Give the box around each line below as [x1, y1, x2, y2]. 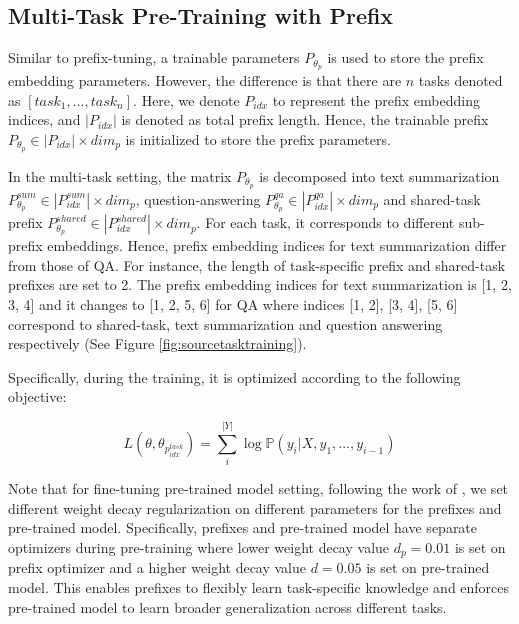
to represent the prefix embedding [272, 89, 480, 110]
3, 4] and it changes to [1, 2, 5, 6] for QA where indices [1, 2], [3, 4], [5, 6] [8, 294, 458, 315]
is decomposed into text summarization [259, 165, 500, 186]
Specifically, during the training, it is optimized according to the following [8, 366, 461, 387]
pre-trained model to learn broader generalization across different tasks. [8, 596, 447, 617]
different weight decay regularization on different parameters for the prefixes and [8, 497, 502, 518]
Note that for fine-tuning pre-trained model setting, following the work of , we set [8, 478, 509, 499]
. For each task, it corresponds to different [196, 212, 455, 233]
